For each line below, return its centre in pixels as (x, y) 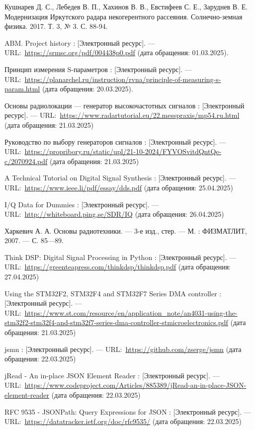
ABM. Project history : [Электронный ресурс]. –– (80, 43)
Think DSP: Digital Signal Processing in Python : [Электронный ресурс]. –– (121, 257)
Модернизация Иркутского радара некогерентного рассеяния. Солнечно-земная (124, 16)
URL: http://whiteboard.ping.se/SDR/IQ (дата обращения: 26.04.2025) (114, 214)
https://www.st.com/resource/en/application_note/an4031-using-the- (131, 312)
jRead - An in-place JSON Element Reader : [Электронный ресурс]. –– (112, 375)
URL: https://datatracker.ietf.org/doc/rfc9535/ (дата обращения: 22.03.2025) (123, 421)
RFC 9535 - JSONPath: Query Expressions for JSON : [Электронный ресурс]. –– (128, 411)
